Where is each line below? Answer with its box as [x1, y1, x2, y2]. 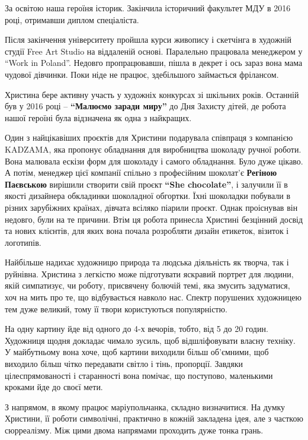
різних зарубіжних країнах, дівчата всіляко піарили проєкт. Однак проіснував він [5, 201, 298, 213]
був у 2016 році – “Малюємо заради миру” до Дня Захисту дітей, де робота [5, 100, 286, 112]
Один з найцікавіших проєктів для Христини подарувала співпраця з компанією [5, 131, 293, 144]
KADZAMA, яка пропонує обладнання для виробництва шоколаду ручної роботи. [5, 143, 301, 155]
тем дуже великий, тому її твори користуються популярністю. [5, 302, 227, 315]
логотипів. [5, 236, 41, 248]
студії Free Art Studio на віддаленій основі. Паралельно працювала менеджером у [5, 45, 303, 57]
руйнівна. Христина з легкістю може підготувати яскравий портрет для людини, [5, 267, 294, 280]
